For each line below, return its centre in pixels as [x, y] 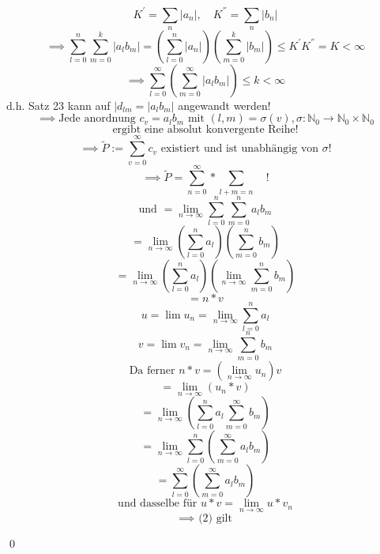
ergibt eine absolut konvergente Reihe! [205, 130]
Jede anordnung [97, 119]
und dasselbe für [158, 504]
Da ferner [152, 371]
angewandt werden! [224, 105]
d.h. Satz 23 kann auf [58, 105]
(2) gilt [215, 518]
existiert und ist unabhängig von [240, 149]
